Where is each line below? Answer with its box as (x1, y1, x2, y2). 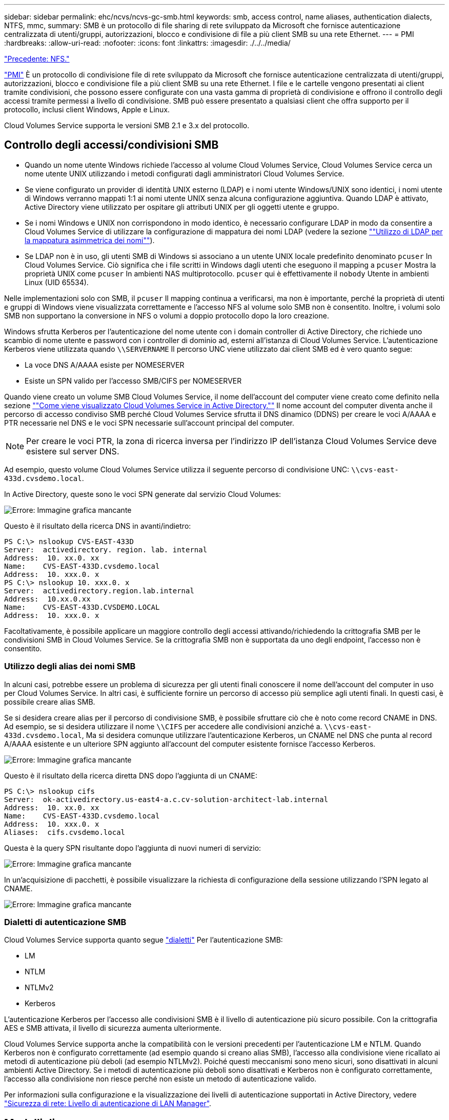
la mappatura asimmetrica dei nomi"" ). (25, 235, 155, 245)
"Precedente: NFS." (4, 54, 70, 63)
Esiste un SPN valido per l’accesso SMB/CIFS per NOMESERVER (25, 376, 242, 385)
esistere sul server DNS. (26, 446, 119, 456)
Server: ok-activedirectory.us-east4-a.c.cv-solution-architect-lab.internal (4, 795, 329, 804)
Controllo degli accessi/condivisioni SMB (4, 138, 219, 152)
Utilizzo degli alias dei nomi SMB (4, 661, 136, 672)
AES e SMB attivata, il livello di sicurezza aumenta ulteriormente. (4, 1024, 221, 1033)
